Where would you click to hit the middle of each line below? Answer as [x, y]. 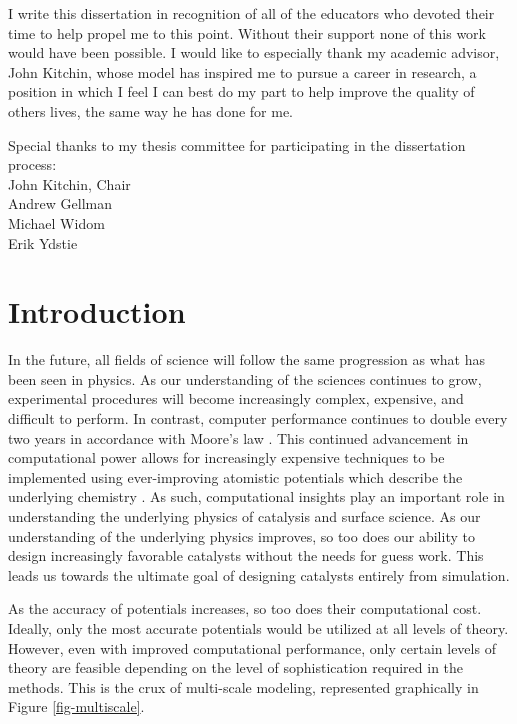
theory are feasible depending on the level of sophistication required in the [236, 667]
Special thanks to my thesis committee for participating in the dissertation [237, 144]
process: [32, 164]
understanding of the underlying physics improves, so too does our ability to [241, 535]
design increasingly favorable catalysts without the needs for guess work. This [246, 555]
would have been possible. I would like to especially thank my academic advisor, [254, 52]
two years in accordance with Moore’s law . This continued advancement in [238, 437]
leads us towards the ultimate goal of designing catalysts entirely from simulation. [259, 574]
